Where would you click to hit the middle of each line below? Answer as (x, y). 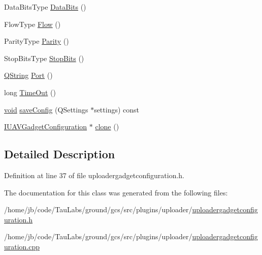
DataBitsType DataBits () (45, 7)
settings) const (117, 109)
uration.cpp (22, 246)
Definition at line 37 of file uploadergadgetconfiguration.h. (94, 175)
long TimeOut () (30, 92)
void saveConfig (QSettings (46, 109)
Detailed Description (60, 154)
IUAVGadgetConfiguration (46, 126)
